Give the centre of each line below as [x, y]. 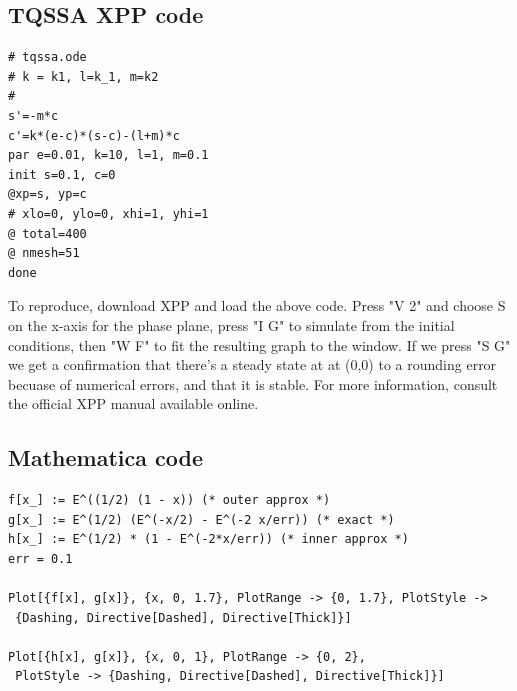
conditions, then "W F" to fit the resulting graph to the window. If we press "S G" [259, 344]
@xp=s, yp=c [47, 194]
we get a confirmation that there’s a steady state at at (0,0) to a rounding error [252, 364]
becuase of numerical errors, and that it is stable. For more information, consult [253, 383]
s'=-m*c [33, 115]
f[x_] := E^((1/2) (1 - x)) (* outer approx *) [169, 500]
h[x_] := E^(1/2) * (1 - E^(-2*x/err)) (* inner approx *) [208, 539]
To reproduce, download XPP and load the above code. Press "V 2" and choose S [257, 305]
